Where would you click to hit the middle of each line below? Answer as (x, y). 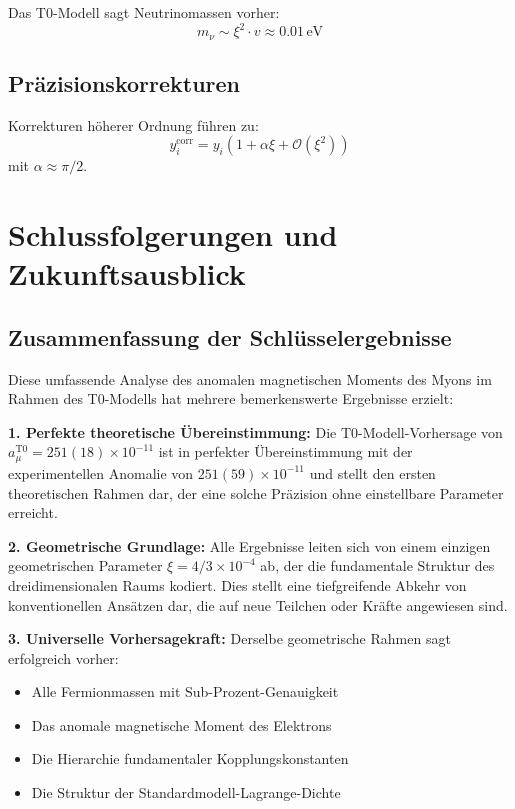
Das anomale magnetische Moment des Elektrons (181, 724)
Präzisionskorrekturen (124, 82)
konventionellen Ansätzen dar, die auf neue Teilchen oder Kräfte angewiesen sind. (258, 604)
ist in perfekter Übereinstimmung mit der (285, 451)
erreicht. (33, 512)
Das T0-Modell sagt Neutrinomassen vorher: (144, 12)
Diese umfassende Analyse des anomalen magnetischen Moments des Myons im (250, 378)
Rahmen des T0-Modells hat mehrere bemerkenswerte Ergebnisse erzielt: (231, 398)
